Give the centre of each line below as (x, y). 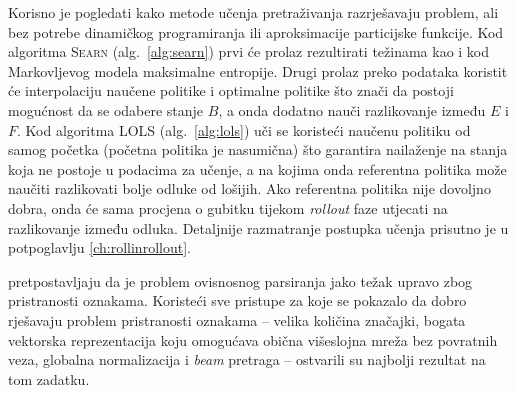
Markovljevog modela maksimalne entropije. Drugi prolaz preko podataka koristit (258, 70)
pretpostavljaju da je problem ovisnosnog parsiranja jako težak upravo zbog (240, 280)
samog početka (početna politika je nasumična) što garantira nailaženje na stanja (258, 149)
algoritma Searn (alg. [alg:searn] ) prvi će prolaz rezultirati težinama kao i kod (249, 51)
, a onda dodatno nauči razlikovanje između (352, 109)
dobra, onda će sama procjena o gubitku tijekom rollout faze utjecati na (228, 207)
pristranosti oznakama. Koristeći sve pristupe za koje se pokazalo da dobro (237, 300)
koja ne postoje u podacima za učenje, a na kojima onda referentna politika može (257, 168)
